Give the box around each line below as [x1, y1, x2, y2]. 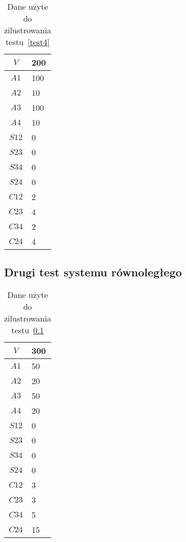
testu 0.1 [11, 324, 44, 336]
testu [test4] [6, 36, 50, 48]
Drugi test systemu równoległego [4, 264, 182, 280]
